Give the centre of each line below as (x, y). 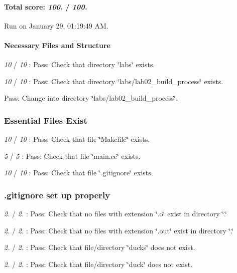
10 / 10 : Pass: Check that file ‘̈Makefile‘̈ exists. (77, 139)
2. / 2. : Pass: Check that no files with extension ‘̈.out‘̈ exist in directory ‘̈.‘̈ (119, 230)
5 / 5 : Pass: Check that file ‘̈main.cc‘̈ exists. (72, 156)
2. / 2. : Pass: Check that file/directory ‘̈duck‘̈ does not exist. (98, 264)
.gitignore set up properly (57, 195)
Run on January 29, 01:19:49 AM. (56, 25)
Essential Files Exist (46, 120)
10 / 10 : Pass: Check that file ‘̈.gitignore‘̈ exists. (79, 173)
